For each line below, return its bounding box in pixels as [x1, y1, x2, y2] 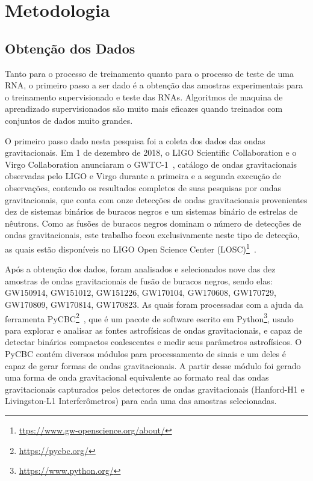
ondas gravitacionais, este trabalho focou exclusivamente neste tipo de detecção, [5, 228, 300, 241]
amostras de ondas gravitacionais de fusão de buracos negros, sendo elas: [5, 274, 273, 287]
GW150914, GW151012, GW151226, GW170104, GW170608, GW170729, [5, 286, 276, 299]
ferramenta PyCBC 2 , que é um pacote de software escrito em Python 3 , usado [5, 310, 294, 325]
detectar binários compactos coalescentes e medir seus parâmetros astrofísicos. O [5, 335, 302, 348]
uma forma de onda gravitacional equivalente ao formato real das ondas [5, 371, 269, 384]
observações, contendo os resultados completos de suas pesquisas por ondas [5, 181, 282, 194]
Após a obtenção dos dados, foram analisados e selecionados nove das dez [5, 263, 276, 275]
